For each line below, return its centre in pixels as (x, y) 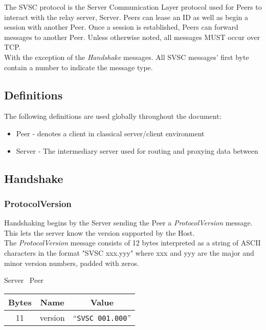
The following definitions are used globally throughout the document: (113, 116)
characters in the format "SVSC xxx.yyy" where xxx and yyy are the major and (129, 252)
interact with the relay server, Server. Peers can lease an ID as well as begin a (126, 17)
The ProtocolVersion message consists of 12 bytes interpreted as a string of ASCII (132, 243)
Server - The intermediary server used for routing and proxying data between (137, 150)
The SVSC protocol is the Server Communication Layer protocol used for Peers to (133, 7)
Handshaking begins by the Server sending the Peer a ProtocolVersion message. (128, 223)
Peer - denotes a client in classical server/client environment (110, 133)
